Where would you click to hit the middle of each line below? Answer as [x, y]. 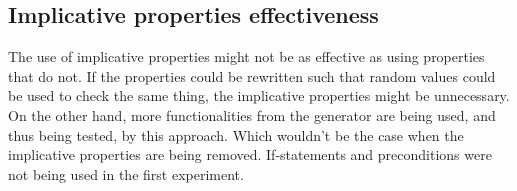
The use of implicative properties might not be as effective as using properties [246, 56]
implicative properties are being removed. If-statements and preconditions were [250, 154]
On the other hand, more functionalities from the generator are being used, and [252, 114]
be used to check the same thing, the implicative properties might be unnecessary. [259, 95]
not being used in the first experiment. [126, 173]
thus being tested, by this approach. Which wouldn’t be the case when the [236, 134]
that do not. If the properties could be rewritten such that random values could [252, 75]
